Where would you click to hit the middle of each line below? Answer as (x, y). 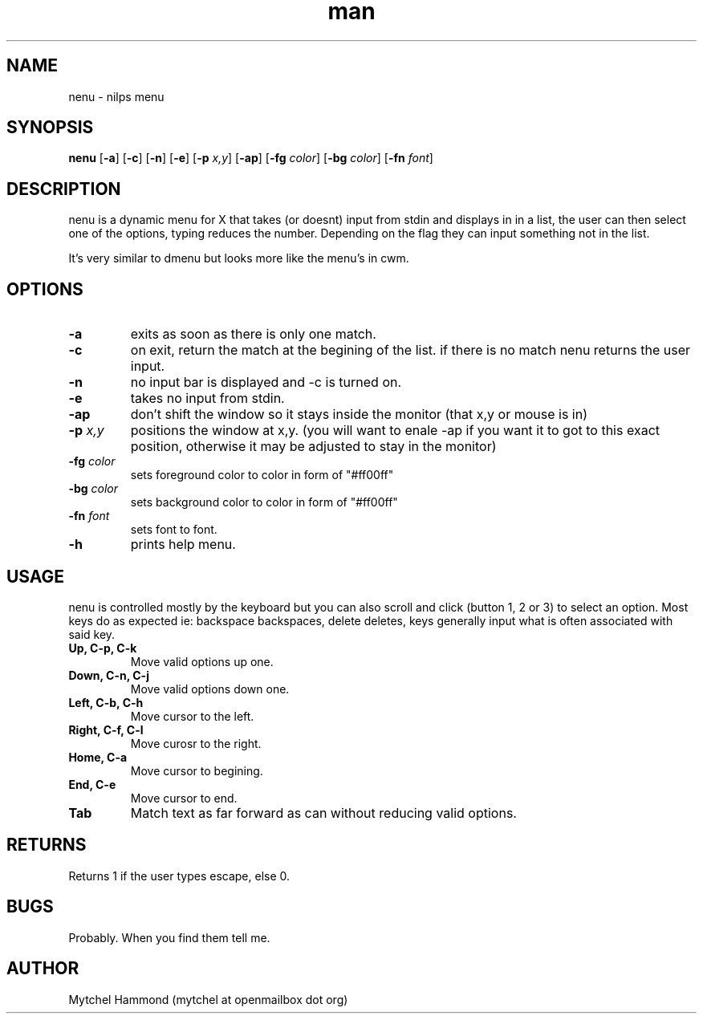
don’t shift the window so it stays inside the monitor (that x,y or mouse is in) (359, 415)
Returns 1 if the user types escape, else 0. (179, 876)
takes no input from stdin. (207, 398)
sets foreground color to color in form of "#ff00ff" (262, 475)
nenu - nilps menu (116, 96)
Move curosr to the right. (196, 743)
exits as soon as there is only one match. (253, 334)
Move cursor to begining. (197, 770)
